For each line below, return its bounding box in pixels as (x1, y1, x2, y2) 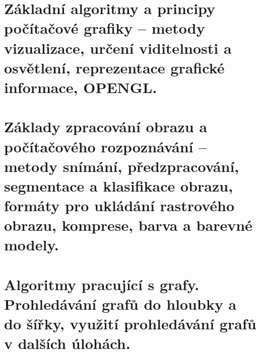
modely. (4, 234, 59, 255)
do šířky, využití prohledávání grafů (4, 313, 256, 334)
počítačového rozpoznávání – (4, 136, 207, 156)
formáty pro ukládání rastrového (4, 195, 235, 216)
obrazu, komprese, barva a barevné (4, 215, 252, 235)
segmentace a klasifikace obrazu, (4, 175, 233, 196)
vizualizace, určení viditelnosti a (4, 37, 232, 58)
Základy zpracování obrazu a (4, 116, 208, 137)
